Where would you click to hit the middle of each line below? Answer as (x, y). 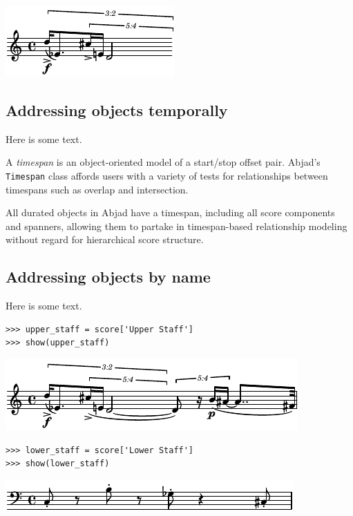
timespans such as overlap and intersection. (97, 189)
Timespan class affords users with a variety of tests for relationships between (167, 175)
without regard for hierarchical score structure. (105, 239)
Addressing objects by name (108, 277)
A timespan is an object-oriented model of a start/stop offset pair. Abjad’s (163, 162)
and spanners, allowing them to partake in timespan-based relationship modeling (176, 226)
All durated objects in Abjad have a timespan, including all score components (170, 212)
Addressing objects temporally (117, 109)
